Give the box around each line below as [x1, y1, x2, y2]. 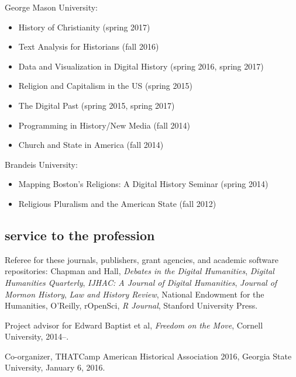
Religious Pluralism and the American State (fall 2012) [18, 197, 216, 209]
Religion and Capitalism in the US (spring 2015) [18, 79, 192, 92]
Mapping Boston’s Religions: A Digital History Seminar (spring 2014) [18, 178, 269, 190]
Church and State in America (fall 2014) [18, 139, 164, 151]
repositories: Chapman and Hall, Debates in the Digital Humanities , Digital [5, 265, 274, 277]
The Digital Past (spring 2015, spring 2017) [18, 99, 175, 111]
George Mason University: [5, 1, 98, 13]
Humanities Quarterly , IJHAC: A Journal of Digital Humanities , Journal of [5, 276, 277, 288]
